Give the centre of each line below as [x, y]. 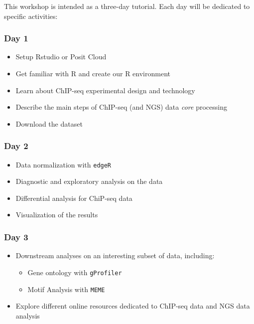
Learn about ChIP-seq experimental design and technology [105, 90]
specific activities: [31, 16]
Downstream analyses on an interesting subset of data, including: [115, 255]
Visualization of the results [57, 215]
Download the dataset [49, 123]
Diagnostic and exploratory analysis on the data [89, 181]
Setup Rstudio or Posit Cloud [61, 57]
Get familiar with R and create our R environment [93, 73]
